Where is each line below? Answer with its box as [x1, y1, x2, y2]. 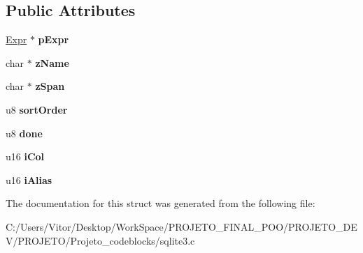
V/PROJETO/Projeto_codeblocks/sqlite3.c [6, 233, 195, 247]
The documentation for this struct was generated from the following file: [6, 196, 315, 210]
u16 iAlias [6, 172, 52, 187]
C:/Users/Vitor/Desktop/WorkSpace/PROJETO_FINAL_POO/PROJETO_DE [6, 219, 357, 233]
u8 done [6, 125, 43, 140]
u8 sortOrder [6, 102, 68, 116]
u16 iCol [6, 149, 45, 164]
